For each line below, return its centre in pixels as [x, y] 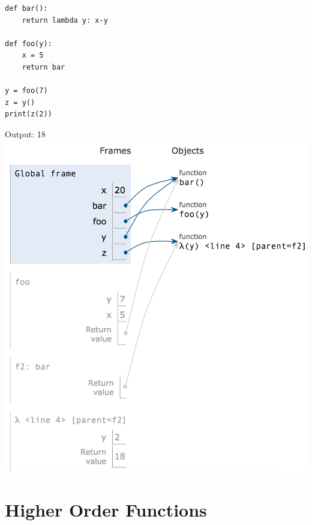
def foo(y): [28, 43]
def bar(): [26, 8]
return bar [43, 67]
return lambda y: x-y [65, 20]
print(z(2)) [28, 114]
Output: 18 [25, 133]
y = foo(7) [26, 91]
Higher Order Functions [106, 509]
